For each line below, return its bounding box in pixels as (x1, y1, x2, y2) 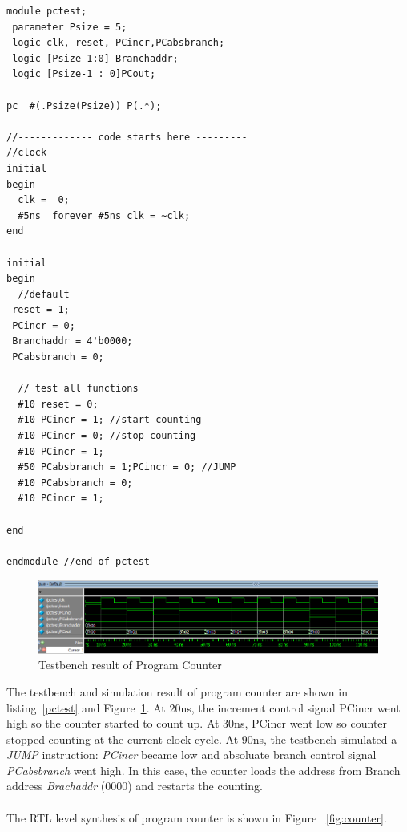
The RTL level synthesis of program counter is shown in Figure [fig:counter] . (6, 809, 387, 826)
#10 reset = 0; (18, 398, 99, 410)
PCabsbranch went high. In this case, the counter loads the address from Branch (6, 761, 401, 778)
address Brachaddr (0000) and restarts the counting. (6, 777, 263, 794)
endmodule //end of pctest (6, 555, 150, 567)
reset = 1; (12, 304, 70, 316)
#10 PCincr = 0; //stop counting (18, 430, 196, 442)
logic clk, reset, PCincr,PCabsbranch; (12, 37, 225, 49)
